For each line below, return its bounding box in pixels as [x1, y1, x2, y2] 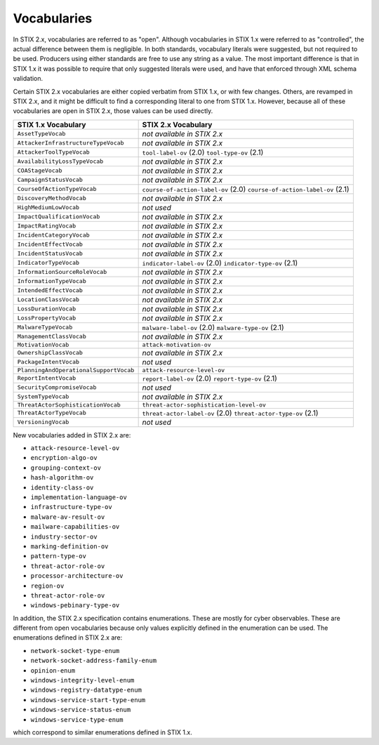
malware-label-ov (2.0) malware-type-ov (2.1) [142, 322, 284, 332]
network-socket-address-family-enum [30, 657, 157, 665]
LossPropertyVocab [17, 315, 77, 322]
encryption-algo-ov [30, 454, 98, 462]
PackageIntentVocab [17, 358, 80, 366]
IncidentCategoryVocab [17, 232, 91, 239]
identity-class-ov [30, 483, 94, 492]
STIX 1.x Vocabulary [17, 119, 86, 129]
